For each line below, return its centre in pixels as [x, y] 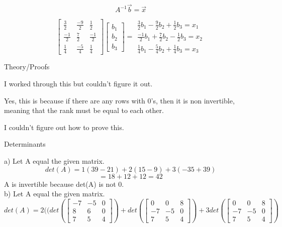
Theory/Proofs [27, 67]
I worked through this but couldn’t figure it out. [78, 83]
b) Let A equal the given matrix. [55, 194]
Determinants [25, 144]
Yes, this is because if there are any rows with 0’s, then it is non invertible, [119, 100]
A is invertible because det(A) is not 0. [64, 184]
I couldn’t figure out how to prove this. [64, 127]
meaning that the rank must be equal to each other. [84, 110]
